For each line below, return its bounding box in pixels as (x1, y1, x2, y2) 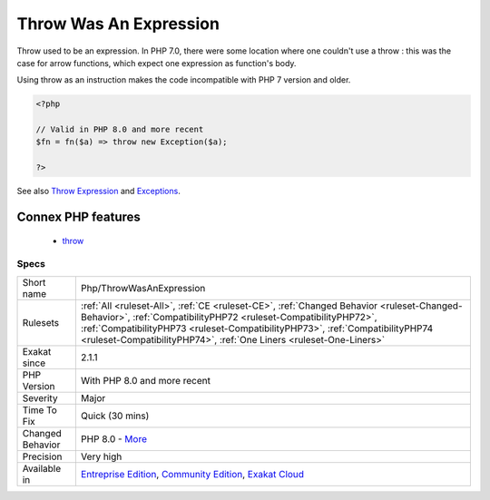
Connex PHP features (16, 210, 141, 225)
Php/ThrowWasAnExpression (80, 281, 206, 294)
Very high (80, 450, 122, 463)
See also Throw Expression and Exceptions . (16, 186, 181, 197)
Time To (22, 404, 58, 417)
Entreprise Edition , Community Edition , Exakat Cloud (80, 467, 304, 480)
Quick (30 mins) (80, 409, 150, 422)
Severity (22, 391, 58, 404)
